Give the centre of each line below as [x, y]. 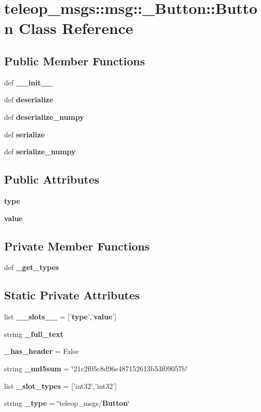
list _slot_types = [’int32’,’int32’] [61, 386]
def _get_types [32, 267]
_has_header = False [42, 351]
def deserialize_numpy [44, 117]
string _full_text [34, 334]
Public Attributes [52, 179]
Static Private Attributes [72, 295]
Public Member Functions [74, 60]
